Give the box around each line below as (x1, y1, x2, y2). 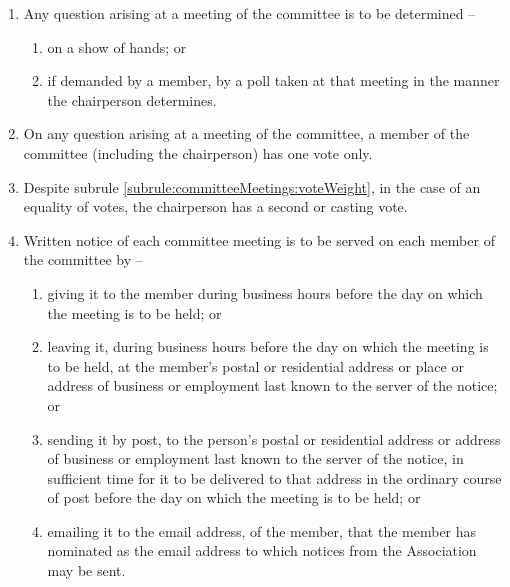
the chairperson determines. (47, 89, 217, 110)
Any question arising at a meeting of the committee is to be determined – (23, 3, 476, 23)
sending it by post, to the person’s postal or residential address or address (47, 428, 501, 449)
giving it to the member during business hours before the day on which (47, 282, 483, 303)
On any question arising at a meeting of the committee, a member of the (23, 123, 470, 144)
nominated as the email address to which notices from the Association (47, 540, 477, 561)
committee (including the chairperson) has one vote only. (23, 142, 373, 163)
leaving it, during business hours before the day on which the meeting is (47, 336, 489, 357)
